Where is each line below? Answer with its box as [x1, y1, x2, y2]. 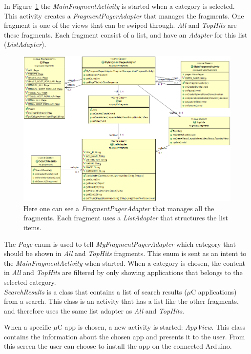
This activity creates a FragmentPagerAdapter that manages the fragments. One [4, 10, 244, 20]
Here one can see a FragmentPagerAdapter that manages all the [23, 203, 214, 213]
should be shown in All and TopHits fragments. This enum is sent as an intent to [4, 248, 247, 258]
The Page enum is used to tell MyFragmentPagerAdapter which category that [4, 238, 236, 249]
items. [23, 222, 42, 232]
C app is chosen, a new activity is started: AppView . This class [57, 322, 246, 332]
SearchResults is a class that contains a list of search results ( [4, 286, 187, 296]
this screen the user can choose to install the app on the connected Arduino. [4, 341, 232, 351]
